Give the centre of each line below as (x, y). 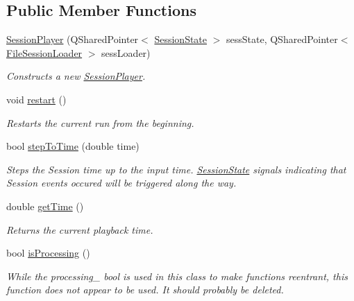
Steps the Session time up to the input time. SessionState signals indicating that (176, 169)
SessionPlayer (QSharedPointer (73, 39)
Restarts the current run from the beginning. (100, 122)
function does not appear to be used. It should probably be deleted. (145, 290)
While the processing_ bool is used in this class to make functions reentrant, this (177, 276)
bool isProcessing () (48, 253)
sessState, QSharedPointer (282, 39)
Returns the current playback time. (80, 229)
